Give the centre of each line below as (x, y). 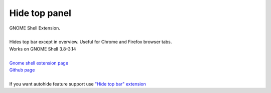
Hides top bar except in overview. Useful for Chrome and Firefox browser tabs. (91, 42)
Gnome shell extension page (39, 63)
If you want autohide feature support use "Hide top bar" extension (78, 84)
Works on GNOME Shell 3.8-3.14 (43, 49)
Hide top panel (40, 13)
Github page (22, 69)
